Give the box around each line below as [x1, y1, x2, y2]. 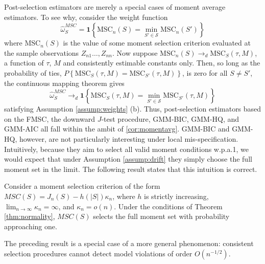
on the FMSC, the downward [4, 113, 95, 124]
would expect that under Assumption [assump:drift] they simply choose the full [4, 153, 252, 164]
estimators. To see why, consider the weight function [4, 11, 168, 22]
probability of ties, [4, 67, 62, 78]
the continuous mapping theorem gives [4, 77, 125, 88]
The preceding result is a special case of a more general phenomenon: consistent [4, 238, 254, 249]
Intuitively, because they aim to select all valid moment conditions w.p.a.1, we [4, 143, 249, 154]
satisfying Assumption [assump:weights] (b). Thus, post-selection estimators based [4, 103, 261, 114]
